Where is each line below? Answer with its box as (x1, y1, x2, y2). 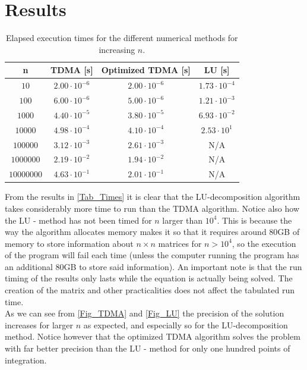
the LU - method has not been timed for (5, 214, 152, 226)
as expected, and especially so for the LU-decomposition (83, 318, 288, 331)
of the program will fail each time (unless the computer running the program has (5, 249, 299, 261)
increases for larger (5, 318, 74, 331)
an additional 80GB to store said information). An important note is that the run (5, 260, 302, 272)
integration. (5, 353, 47, 366)
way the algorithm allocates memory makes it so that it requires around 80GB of (5, 225, 300, 238)
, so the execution (232, 237, 296, 249)
